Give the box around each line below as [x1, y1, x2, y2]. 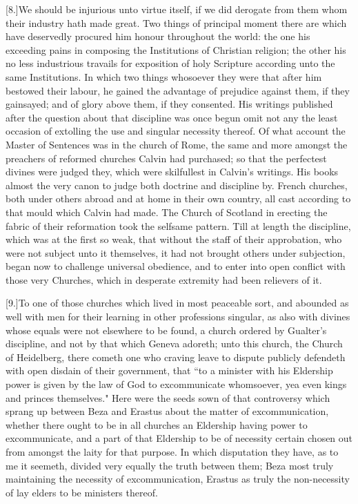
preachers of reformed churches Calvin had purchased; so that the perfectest [6, 151, 327, 165]
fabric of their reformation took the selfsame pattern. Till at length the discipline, [6, 218, 351, 233]
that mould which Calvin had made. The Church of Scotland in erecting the [6, 204, 328, 219]
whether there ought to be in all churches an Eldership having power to [6, 417, 308, 432]
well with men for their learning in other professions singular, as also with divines [6, 309, 350, 324]
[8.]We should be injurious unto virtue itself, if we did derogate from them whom [6, 2, 348, 16]
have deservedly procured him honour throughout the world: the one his [6, 29, 310, 43]
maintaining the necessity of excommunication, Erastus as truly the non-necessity [6, 472, 350, 486]
